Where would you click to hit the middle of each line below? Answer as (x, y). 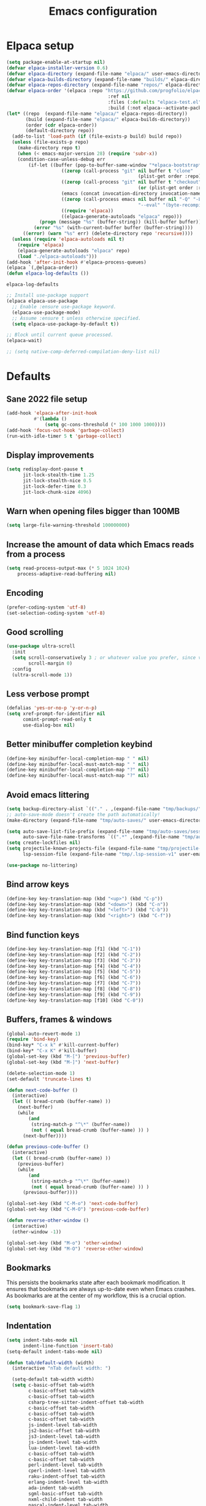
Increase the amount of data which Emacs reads (100, 544)
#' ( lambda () (50, 419)
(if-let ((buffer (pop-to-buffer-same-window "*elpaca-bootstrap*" (116, 165)
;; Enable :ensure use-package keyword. (64, 306)
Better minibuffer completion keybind (79, 744)
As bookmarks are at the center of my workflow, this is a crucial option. (96, 1296)
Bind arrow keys (38, 885)
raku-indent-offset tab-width (67, 1477)
